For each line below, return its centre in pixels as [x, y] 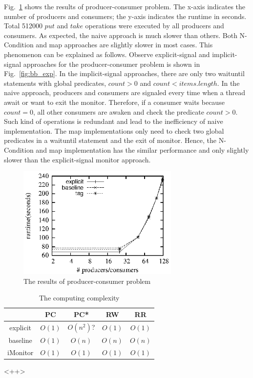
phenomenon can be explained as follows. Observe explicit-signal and [107, 54]
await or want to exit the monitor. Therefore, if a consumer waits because [114, 102]
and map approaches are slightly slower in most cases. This [124, 45]
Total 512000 [23, 26]
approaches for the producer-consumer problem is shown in [112, 64]
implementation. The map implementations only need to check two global [114, 130]
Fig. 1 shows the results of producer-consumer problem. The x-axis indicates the [125, 6]
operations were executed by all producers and [155, 26]
